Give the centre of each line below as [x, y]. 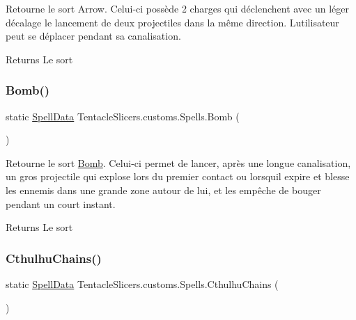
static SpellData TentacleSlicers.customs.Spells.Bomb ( [123, 116]
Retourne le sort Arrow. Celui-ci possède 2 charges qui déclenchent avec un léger [177, 8]
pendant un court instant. [61, 203]
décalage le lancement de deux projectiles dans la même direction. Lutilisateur [172, 22]
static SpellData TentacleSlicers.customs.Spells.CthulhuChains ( [142, 283]
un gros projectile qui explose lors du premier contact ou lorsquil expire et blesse [178, 176]
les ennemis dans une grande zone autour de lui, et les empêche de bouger [163, 190]
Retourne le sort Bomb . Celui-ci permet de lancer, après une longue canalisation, [178, 162]
